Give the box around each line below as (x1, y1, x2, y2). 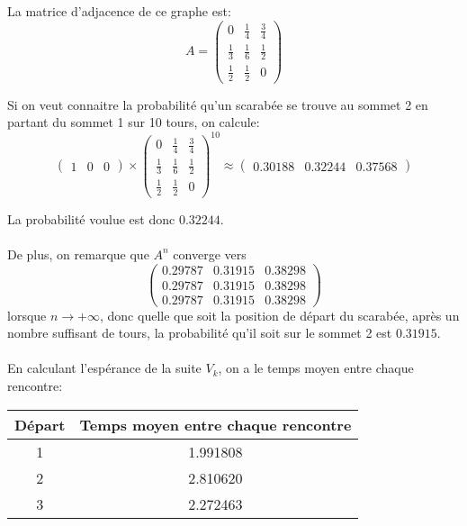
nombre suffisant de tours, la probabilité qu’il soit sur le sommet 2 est (7, 323, 392, 342)
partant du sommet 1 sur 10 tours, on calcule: (7, 113, 260, 131)
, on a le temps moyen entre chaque (218, 358, 414, 377)
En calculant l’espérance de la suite (7, 358, 202, 377)
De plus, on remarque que (7, 244, 149, 263)
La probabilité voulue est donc (7, 209, 175, 228)
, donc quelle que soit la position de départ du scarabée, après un (100, 305, 460, 324)
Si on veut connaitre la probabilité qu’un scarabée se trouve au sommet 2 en (7, 95, 428, 113)
